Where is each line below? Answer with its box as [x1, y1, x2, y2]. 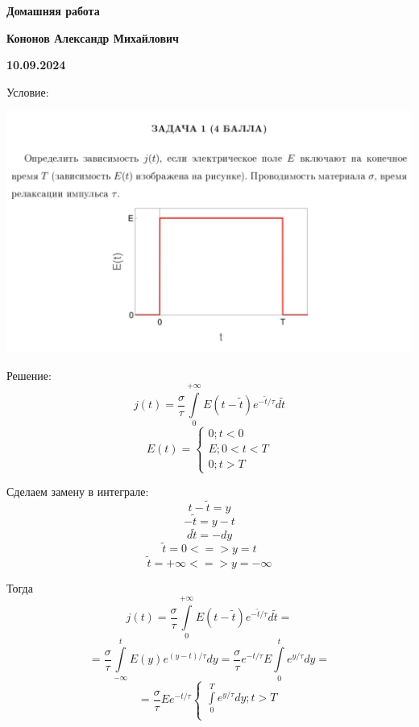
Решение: [6, 366, 52, 383]
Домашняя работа [6, 2, 100, 19]
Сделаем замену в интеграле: [6, 483, 149, 500]
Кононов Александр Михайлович [6, 29, 179, 46]
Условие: [6, 83, 49, 100]
